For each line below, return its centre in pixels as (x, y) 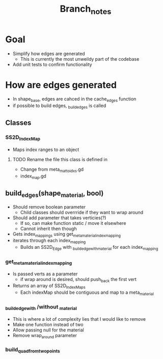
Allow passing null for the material (48, 330)
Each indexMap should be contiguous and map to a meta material (87, 293)
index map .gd (33, 176)
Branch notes (86, 10)
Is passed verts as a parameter (45, 274)
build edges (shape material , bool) (55, 194)
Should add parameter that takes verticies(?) (59, 218)
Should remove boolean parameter (49, 207)
